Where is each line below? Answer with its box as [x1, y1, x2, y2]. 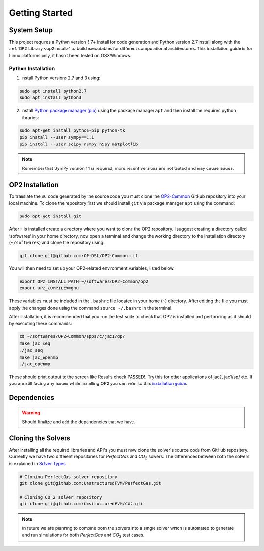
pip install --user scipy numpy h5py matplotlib [19, 141, 138, 147]
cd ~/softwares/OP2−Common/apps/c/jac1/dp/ [19, 334, 126, 339]
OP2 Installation [9, 180, 59, 189]
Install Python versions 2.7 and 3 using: [21, 75, 101, 81]
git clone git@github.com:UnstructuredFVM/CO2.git [19, 501, 144, 507]
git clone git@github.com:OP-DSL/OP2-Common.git [19, 253, 138, 258]
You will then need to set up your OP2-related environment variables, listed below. [9, 265, 175, 271]
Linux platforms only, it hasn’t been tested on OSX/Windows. [9, 52, 132, 58]
